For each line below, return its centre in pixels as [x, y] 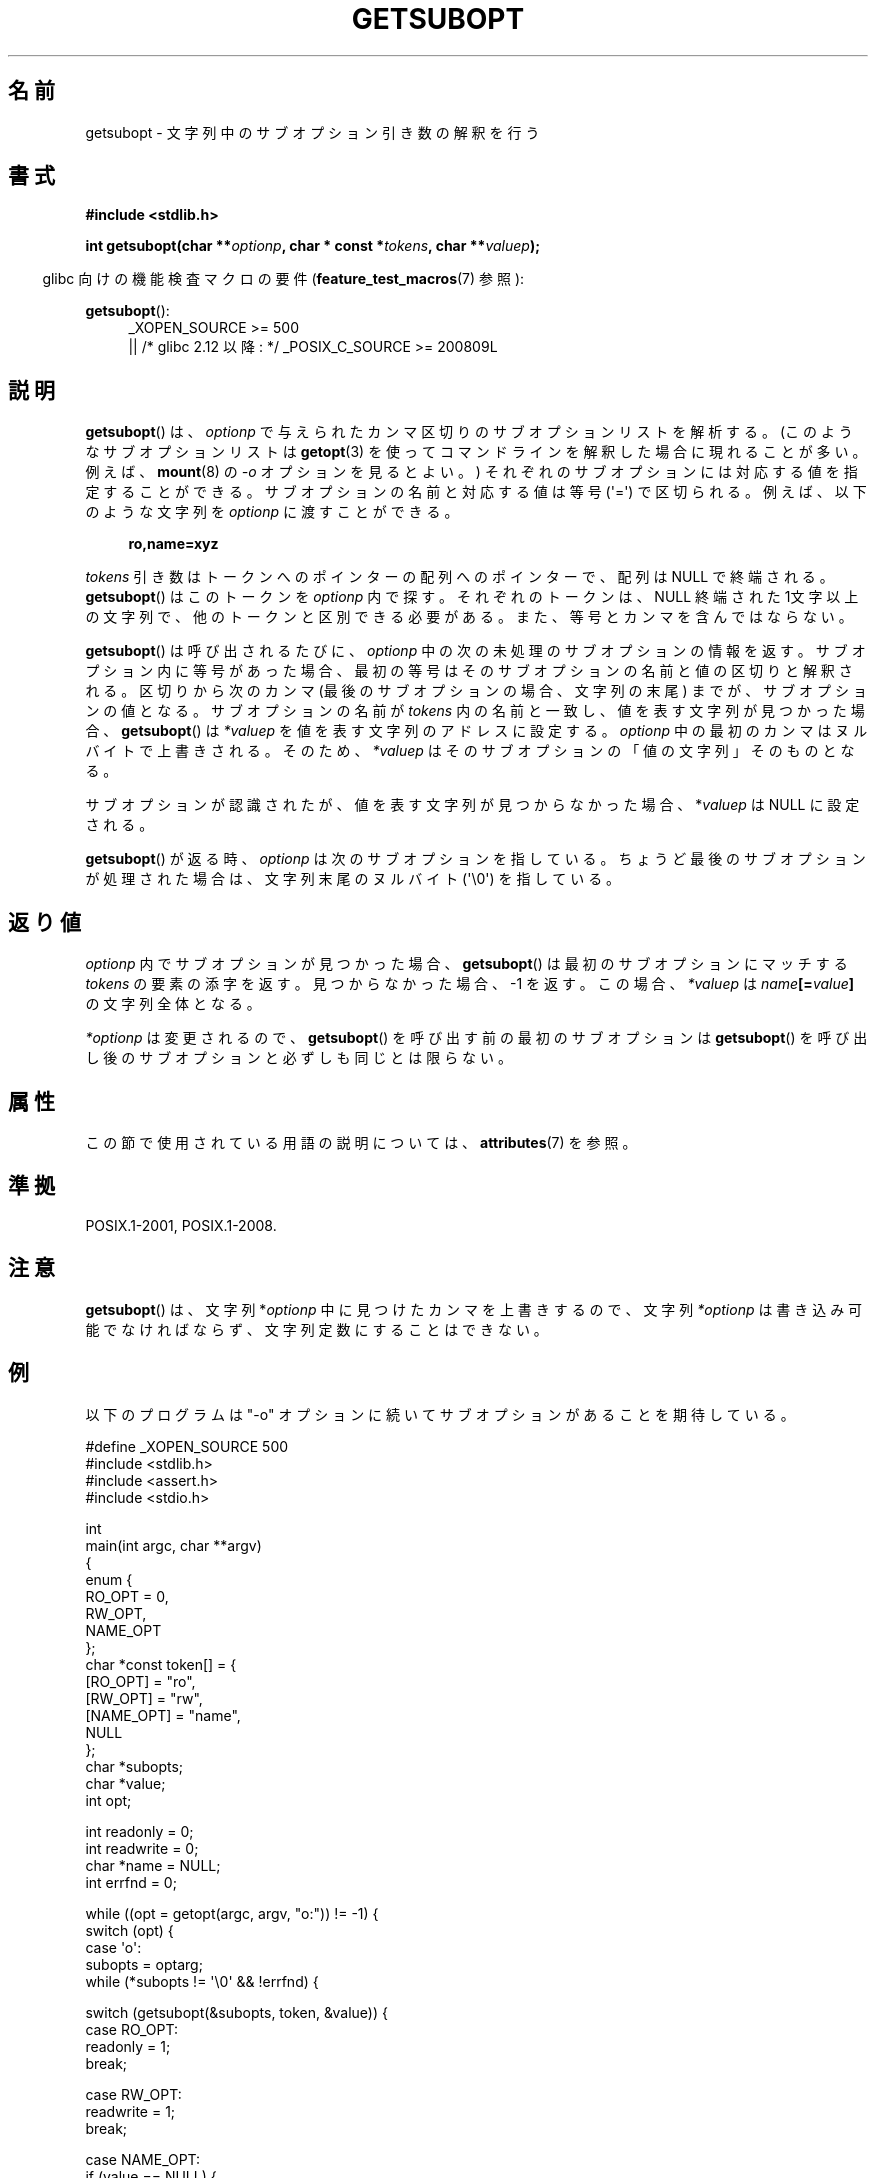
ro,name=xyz [173, 544]
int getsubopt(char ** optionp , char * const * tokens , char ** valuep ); [312, 246]
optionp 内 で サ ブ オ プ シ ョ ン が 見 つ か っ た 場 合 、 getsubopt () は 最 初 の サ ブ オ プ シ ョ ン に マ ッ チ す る [466, 964]
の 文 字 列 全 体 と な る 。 [173, 1004]
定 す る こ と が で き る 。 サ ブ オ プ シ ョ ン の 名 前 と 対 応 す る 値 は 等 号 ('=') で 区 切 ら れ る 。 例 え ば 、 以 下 [476, 492]
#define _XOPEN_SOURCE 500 [187, 1446]
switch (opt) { [129, 1930]
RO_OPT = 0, [127, 1596]
